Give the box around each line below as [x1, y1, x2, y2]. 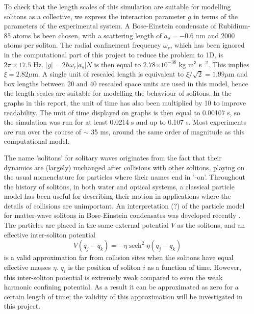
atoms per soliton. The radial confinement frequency [4, 40, 161, 50]
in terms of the [193, 11, 238, 21]
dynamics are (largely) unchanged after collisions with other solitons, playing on [4, 162, 245, 172]
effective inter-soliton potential [4, 229, 96, 239]
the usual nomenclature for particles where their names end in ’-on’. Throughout [4, 172, 246, 182]
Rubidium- [218, 21, 251, 31]
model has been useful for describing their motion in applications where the [4, 191, 231, 201]
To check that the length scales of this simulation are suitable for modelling [4, 1, 231, 11]
